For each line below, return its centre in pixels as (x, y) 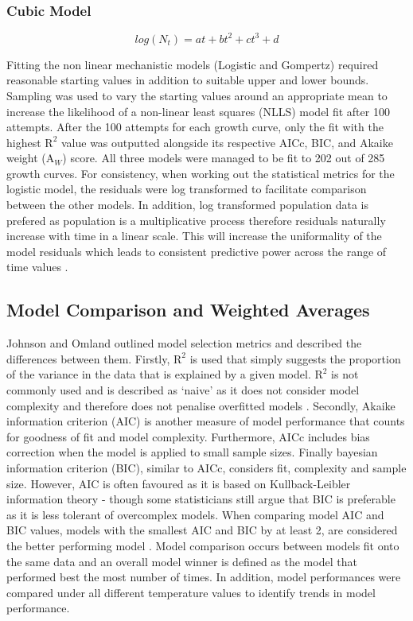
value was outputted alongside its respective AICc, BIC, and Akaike (227, 142)
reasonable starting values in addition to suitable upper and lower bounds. (188, 80)
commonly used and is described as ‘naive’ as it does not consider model (183, 390)
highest (24, 142)
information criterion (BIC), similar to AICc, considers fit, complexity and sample (206, 467)
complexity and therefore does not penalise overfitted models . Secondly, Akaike (201, 405)
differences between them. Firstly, (88, 358)
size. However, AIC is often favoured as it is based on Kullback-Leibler (179, 483)
